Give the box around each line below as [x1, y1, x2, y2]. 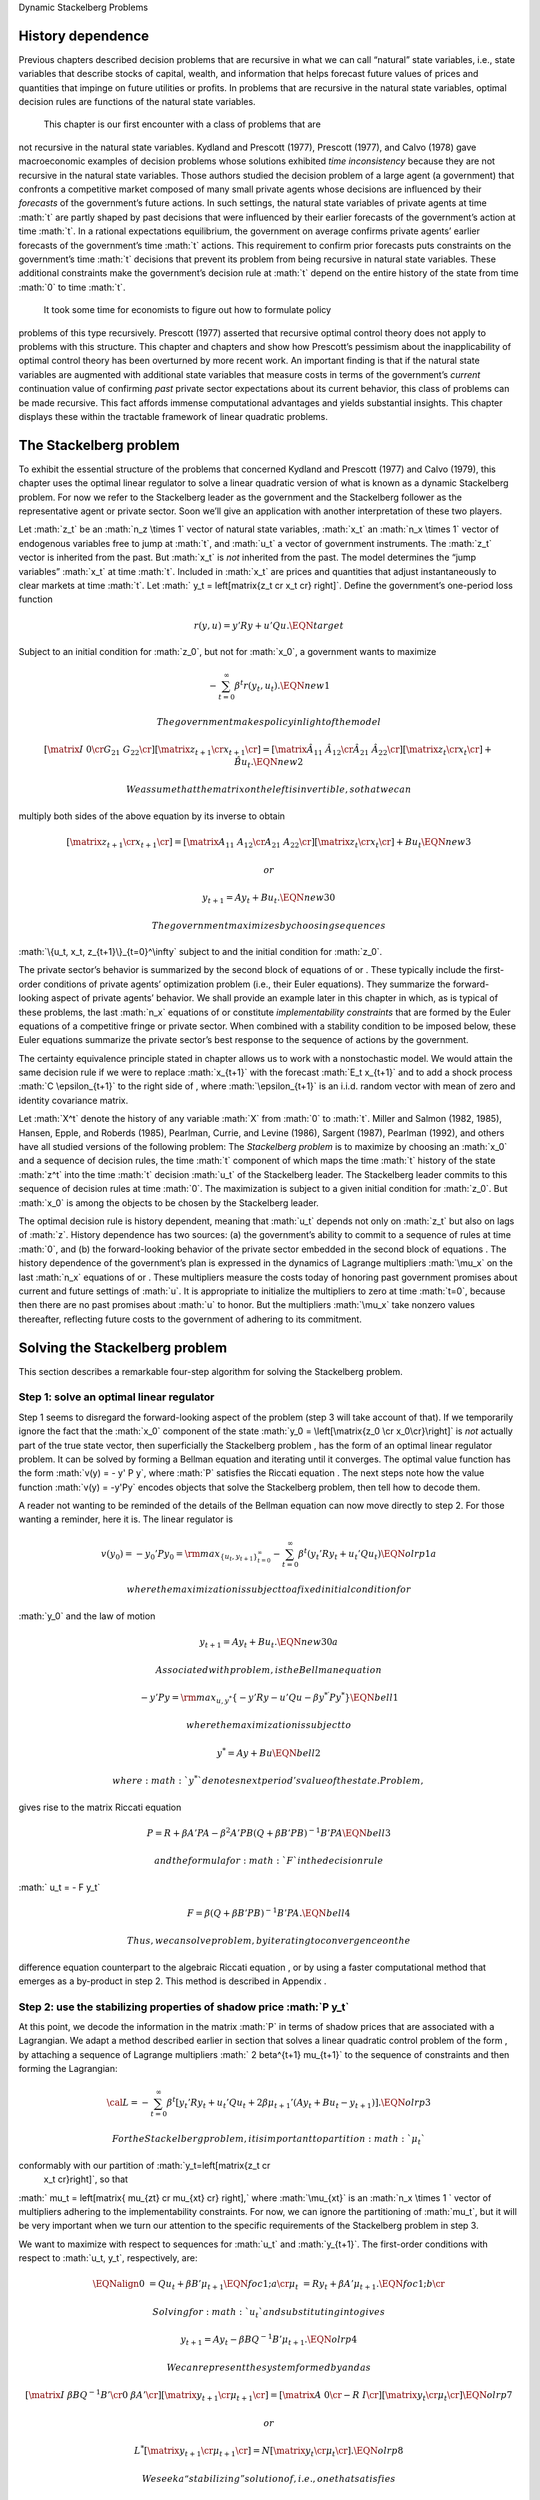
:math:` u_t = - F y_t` [18, 1881, 101, 1893]
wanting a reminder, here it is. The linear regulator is [18, 1513, 234, 1525]
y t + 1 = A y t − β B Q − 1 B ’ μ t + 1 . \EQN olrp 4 [180, 2332, 358, 2348]
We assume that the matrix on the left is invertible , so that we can [126, 784, 412, 795]
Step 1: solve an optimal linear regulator [18, 1390, 215, 1404]
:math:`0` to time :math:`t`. [18, 281, 126, 293]
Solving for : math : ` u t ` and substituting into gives [152, 2306, 385, 2320]
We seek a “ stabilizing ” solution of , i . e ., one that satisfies [141, 2473, 396, 2484]
